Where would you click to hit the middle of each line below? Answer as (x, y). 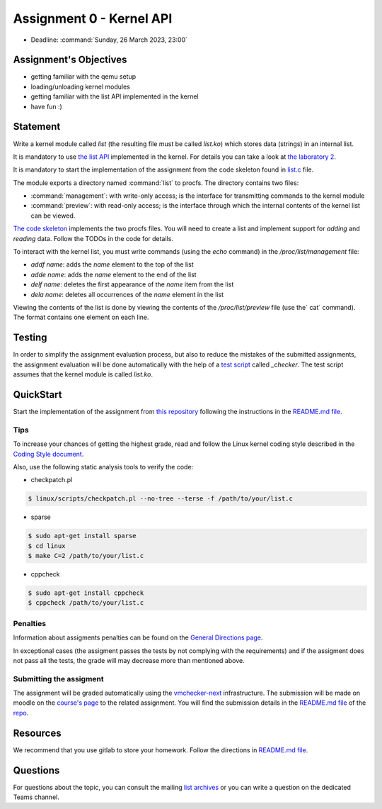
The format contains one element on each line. (81, 317)
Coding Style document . (48, 454)
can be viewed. (53, 216)
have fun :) (47, 106)
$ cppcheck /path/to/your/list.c (86, 603)
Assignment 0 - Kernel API (93, 18)
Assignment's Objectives (70, 60)
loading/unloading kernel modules (80, 87)
